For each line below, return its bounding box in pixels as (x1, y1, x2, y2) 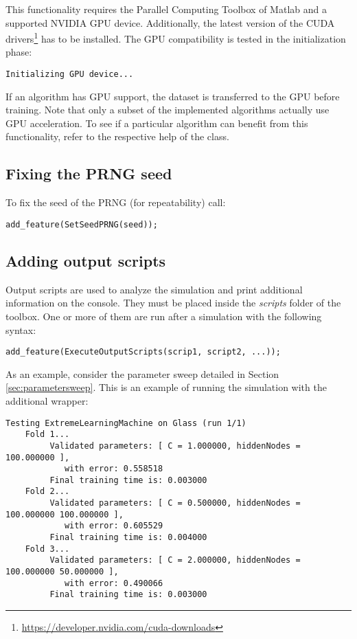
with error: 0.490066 (64, 578, 163, 588)
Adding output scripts (5, 249, 166, 271)
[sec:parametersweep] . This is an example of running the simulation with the (5, 380, 327, 394)
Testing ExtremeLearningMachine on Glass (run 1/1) (5, 418, 246, 428)
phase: (5, 45, 32, 59)
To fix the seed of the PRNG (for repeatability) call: (5, 195, 226, 210)
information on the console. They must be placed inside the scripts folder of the (5, 295, 341, 310)
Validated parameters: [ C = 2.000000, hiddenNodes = (49, 555, 301, 565)
